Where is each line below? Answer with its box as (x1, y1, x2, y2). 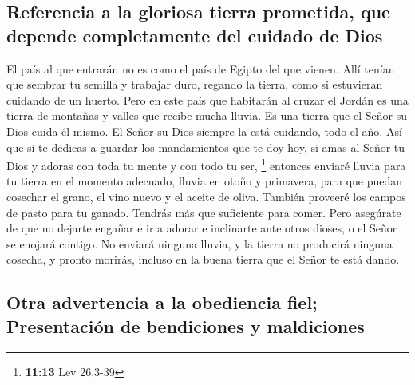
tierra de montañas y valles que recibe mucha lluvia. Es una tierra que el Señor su (6, 107, 407, 124)
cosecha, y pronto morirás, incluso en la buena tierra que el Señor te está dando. (6, 251, 400, 268)
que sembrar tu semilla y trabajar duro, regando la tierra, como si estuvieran (6, 76, 383, 93)
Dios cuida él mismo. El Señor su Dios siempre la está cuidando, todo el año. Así (6, 122, 402, 139)
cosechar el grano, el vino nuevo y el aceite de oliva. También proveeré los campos (6, 189, 406, 204)
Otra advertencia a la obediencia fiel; (6, 290, 318, 315)
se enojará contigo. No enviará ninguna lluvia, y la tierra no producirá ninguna (6, 235, 393, 252)
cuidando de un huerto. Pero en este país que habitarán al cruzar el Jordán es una (6, 91, 409, 108)
